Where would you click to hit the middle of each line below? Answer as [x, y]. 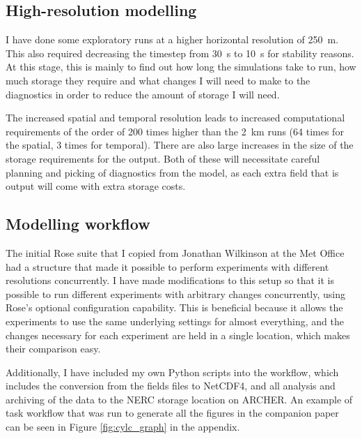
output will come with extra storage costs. [96, 186]
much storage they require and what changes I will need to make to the [158, 80]
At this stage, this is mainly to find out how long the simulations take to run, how [181, 67]
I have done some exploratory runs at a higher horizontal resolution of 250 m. [172, 39]
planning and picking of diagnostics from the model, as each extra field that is [172, 172]
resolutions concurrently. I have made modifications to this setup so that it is [170, 280]
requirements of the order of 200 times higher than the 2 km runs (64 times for [175, 131]
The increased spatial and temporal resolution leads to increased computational [175, 118]
